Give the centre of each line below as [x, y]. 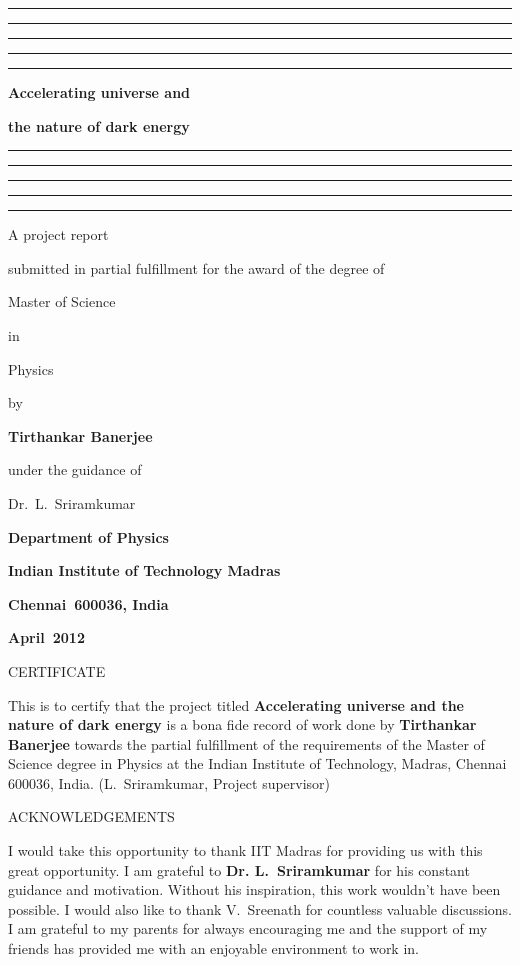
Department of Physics [88, 536]
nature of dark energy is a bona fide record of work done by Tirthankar [242, 724]
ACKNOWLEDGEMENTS [91, 816]
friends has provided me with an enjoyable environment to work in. [213, 948]
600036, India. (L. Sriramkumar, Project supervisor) [169, 782]
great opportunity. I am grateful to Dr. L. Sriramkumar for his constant [239, 869]
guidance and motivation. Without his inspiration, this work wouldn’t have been [254, 889]
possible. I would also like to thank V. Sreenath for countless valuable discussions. [260, 908]
